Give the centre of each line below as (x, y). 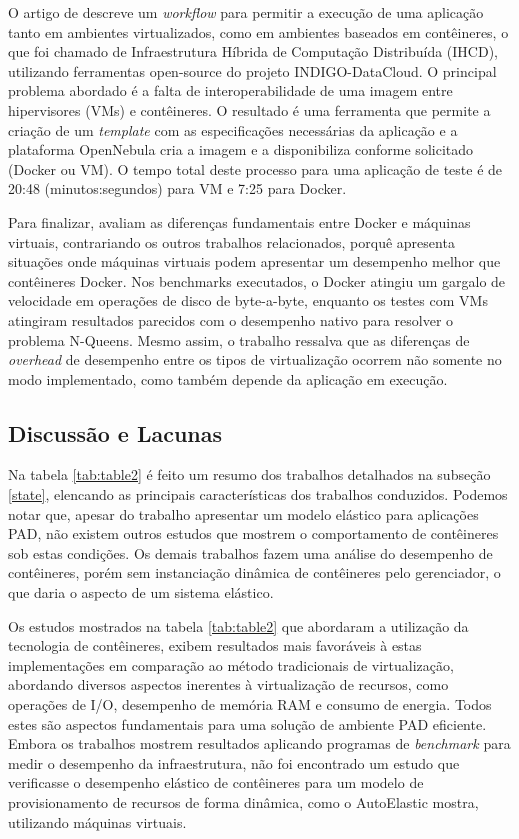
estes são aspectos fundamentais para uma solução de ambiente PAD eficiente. (247, 723)
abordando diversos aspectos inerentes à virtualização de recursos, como (228, 684)
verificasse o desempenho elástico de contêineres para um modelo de (216, 782)
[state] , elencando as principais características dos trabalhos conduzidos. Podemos (258, 494)
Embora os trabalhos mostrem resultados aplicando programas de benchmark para (259, 743)
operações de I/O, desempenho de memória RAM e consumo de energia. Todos (250, 704)
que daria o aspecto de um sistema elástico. (141, 592)
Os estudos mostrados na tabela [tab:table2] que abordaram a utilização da (238, 625)
